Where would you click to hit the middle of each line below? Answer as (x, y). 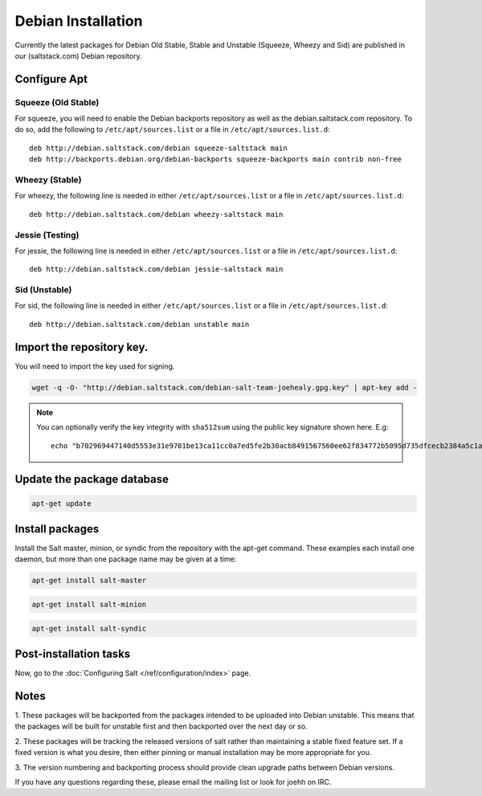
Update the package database (92, 479)
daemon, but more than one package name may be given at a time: (126, 559)
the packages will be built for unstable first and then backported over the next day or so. (161, 726)
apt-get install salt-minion (89, 604)
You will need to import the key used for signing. (95, 366)
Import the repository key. (82, 347)
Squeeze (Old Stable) (57, 102)
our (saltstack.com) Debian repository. (78, 55)
